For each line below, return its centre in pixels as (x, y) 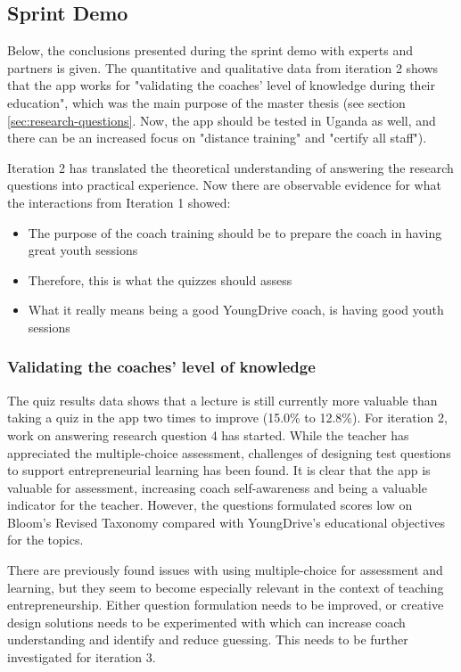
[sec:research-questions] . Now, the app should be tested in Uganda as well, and (222, 120)
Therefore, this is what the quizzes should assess (160, 279)
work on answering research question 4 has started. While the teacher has (208, 434)
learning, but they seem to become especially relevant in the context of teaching (226, 587)
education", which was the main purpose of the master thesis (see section (206, 102)
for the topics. (45, 540)
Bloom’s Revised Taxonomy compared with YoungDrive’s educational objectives (226, 522)
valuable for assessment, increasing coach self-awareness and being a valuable (217, 487)
